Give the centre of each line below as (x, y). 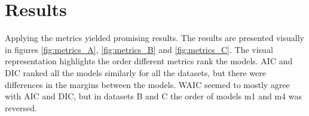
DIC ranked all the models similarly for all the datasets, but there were (136, 72)
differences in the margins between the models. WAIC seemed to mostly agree (147, 84)
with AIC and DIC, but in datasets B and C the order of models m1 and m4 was (153, 96)
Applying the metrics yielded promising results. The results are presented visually (154, 38)
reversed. (21, 107)
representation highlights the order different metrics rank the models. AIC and (149, 61)
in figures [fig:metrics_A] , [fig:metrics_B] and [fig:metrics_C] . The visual (139, 49)
